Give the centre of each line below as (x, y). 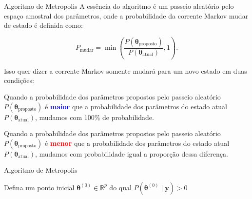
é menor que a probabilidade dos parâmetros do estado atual (137, 143)
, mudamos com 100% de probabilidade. (94, 117)
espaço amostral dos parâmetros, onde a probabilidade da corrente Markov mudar (126, 15)
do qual (120, 187)
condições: (19, 80)
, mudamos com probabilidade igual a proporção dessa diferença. (131, 153)
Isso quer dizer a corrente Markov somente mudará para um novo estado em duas (126, 70)
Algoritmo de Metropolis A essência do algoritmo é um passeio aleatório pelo (119, 6)
